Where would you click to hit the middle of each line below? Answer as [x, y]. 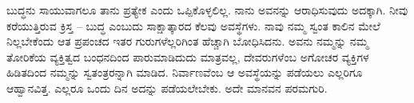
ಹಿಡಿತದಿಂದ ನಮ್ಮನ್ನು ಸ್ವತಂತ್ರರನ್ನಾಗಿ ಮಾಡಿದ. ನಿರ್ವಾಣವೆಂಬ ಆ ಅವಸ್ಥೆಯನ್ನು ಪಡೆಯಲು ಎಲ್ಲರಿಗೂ [185, 72]
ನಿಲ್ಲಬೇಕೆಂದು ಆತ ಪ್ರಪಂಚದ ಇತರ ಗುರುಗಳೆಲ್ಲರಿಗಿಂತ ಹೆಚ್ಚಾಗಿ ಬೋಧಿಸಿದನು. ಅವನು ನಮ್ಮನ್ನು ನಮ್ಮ [187, 41]
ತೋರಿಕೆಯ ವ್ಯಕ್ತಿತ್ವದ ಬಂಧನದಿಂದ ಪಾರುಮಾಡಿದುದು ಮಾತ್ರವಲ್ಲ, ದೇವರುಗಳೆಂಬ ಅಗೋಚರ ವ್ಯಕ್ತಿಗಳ [188, 56]
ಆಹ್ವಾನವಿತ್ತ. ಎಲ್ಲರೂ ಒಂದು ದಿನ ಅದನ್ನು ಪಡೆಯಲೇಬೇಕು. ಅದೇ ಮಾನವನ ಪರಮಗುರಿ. [167, 87]
